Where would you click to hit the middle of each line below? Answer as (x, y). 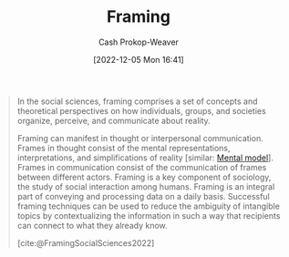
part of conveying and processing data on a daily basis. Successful (143, 196)
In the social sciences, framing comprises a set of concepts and (137, 101)
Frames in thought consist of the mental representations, (124, 148)
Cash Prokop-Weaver (139, 42)
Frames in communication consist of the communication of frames (142, 167)
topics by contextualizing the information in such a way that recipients (149, 215)
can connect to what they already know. (92, 225)
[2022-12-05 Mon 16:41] (139, 59)
